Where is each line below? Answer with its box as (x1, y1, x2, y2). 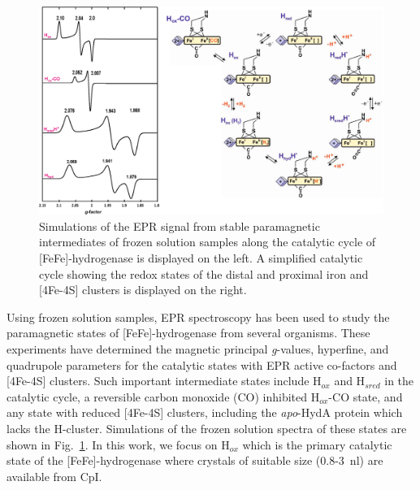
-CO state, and (328, 388, 403, 405)
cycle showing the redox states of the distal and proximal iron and (39, 265, 369, 282)
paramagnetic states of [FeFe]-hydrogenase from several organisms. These (6, 324, 370, 341)
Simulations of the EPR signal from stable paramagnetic (39, 217, 320, 234)
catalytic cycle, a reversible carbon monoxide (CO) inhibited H (6, 388, 320, 405)
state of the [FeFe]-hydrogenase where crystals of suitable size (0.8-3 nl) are (6, 452, 383, 469)
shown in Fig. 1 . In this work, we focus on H (6, 436, 230, 453)
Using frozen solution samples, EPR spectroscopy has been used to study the (6, 308, 390, 325)
